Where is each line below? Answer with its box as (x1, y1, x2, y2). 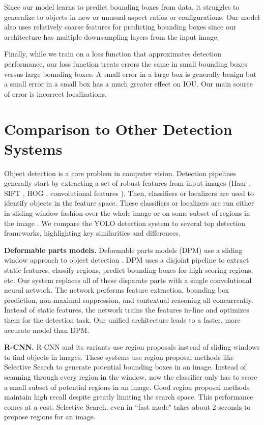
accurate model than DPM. (4, 324, 90, 335)
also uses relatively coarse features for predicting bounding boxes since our (4, 21, 237, 32)
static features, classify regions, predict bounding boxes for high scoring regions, (4, 265, 253, 275)
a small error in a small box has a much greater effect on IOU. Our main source (4, 78, 253, 89)
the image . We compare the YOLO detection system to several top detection (4, 217, 246, 228)
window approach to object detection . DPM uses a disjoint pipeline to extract (4, 254, 249, 265)
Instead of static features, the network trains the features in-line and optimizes (4, 304, 249, 315)
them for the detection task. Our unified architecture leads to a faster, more (4, 314, 241, 325)
